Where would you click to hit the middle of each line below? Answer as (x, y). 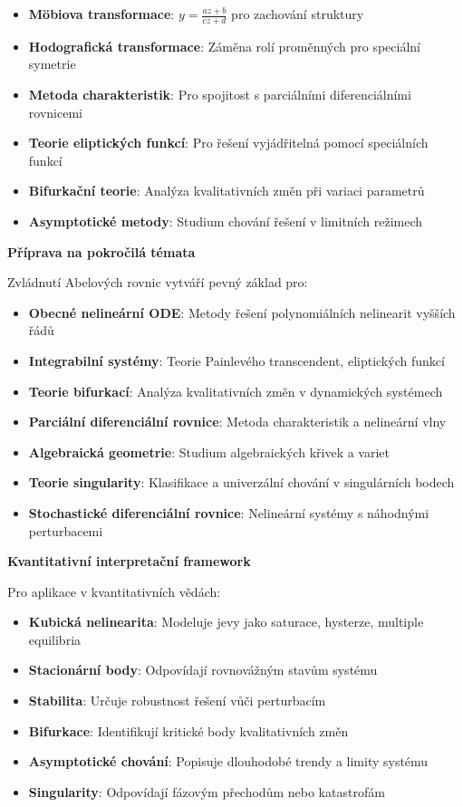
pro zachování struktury (298, 14)
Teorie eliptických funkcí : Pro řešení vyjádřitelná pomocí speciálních (228, 143)
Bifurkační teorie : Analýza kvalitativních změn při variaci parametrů (227, 191)
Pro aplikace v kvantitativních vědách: (114, 591)
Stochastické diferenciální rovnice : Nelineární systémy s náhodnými (229, 512)
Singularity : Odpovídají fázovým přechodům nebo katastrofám (207, 791)
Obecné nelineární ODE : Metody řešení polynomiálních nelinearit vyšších (242, 312)
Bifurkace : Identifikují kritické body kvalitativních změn (188, 730)
